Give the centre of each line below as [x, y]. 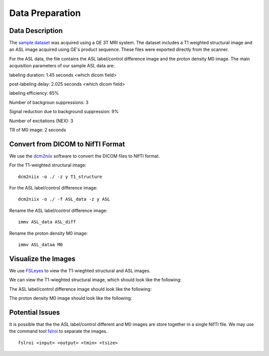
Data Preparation [45, 13]
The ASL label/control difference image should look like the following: [80, 289]
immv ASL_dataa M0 [41, 245]
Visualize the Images [42, 259]
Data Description [36, 31]
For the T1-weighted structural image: [48, 165]
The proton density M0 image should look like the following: [70, 298]
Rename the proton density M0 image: [49, 233]
